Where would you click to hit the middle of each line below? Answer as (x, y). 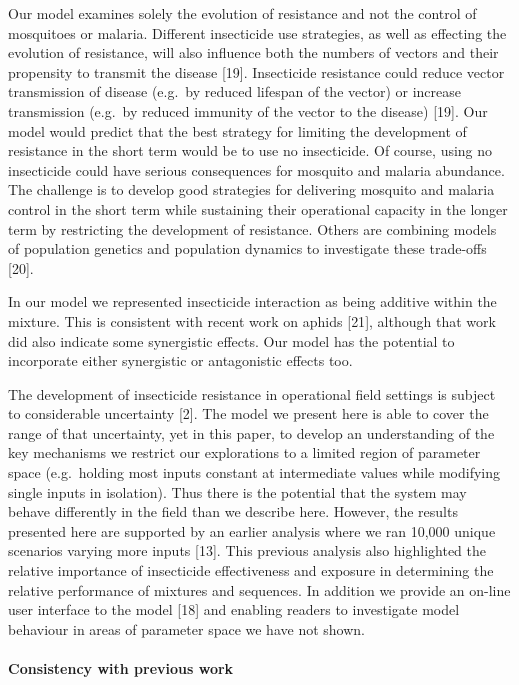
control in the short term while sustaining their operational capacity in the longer (258, 208)
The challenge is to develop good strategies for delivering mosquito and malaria (251, 189)
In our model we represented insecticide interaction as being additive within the (252, 301)
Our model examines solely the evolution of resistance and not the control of (242, 13)
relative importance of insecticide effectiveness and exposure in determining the (251, 570)
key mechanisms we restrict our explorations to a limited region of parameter (244, 452)
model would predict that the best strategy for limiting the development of (237, 130)
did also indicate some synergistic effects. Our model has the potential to (231, 340)
